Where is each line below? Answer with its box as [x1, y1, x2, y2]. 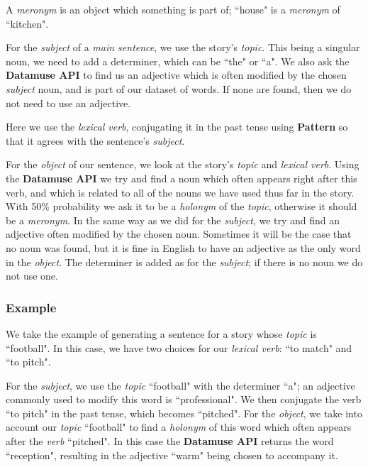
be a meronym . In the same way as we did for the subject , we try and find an [6, 212, 340, 227]
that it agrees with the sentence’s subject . [6, 133, 185, 148]
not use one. [6, 268, 58, 283]
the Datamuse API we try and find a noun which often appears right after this [6, 170, 357, 185]
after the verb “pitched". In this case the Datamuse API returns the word [6, 434, 334, 449]
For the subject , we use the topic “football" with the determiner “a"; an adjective [6, 378, 355, 392]
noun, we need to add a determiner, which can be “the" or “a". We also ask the [6, 53, 350, 68]
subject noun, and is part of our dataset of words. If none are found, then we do [6, 81, 352, 96]
